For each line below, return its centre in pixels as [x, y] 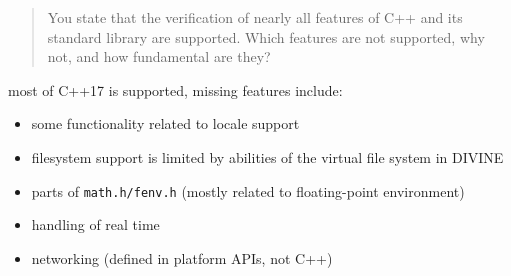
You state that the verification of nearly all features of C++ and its [255, 17]
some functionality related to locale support [165, 123]
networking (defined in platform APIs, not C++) [182, 257]
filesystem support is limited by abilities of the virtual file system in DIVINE [267, 156]
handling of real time [95, 224]
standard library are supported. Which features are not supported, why [266, 36]
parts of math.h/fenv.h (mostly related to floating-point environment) [248, 190]
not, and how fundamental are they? [159, 56]
